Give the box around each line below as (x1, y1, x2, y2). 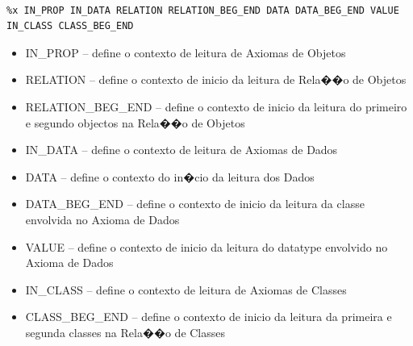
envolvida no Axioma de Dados (25, 211, 180, 227)
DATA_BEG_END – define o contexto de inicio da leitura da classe (25, 195, 365, 212)
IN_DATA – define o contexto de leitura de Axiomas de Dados (25, 141, 338, 158)
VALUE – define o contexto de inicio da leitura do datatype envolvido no (25, 238, 388, 255)
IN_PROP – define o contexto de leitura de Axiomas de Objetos (25, 44, 346, 60)
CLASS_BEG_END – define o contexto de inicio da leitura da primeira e (25, 308, 392, 325)
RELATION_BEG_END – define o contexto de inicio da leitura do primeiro (25, 98, 407, 115)
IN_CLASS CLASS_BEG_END (6, 20, 134, 32)
